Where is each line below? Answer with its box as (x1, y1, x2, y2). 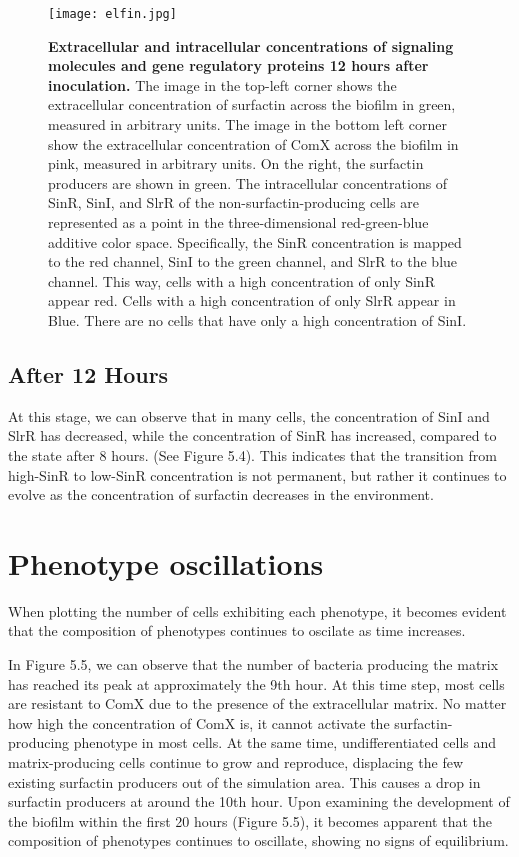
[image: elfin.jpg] (48, 7, 177, 21)
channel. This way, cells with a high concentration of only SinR (48, 270, 435, 291)
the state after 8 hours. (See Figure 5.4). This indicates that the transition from (8, 444, 497, 465)
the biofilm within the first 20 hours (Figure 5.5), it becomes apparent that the (8, 810, 492, 831)
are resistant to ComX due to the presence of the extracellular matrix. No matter (8, 693, 507, 714)
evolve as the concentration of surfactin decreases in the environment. (8, 484, 434, 505)
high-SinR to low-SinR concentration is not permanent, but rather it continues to (8, 464, 507, 485)
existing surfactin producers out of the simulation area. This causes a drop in (8, 771, 481, 792)
